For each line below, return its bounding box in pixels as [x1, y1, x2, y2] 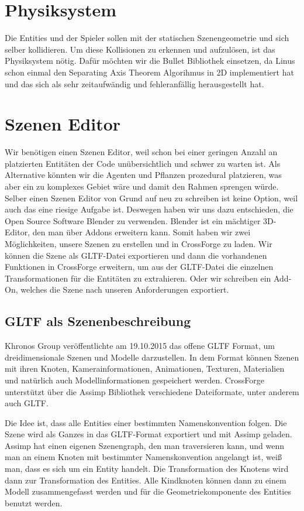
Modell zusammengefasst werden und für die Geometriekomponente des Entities [5, 485, 291, 498]
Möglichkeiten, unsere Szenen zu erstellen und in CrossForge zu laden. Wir [5, 237, 272, 249]
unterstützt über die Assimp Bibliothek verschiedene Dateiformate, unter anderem [5, 385, 299, 397]
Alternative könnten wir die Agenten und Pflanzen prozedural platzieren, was [5, 169, 282, 181]
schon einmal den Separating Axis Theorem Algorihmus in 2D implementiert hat [5, 66, 294, 78]
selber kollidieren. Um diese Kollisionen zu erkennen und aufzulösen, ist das [5, 43, 275, 55]
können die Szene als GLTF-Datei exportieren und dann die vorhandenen [5, 249, 267, 261]
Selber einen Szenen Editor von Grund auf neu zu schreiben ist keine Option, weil [5, 191, 298, 204]
